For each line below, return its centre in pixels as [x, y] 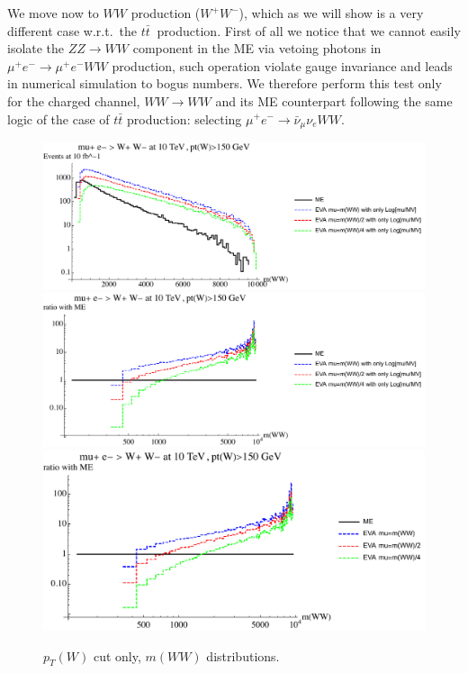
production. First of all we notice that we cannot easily [309, 30]
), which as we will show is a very [331, 13]
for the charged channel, [74, 100]
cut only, [117, 655]
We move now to [53, 13]
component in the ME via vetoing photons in [257, 48]
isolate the [36, 48]
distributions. [243, 655]
